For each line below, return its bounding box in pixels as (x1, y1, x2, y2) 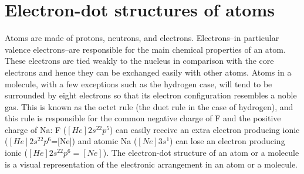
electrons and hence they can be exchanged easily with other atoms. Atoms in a (5, 66, 292, 78)
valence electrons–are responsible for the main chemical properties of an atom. (5, 43, 286, 55)
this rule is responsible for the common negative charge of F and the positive (5, 112, 281, 124)
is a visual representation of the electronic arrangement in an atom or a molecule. (5, 158, 298, 170)
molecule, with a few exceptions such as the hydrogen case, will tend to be (5, 77, 272, 90)
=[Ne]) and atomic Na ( (51, 135, 137, 147)
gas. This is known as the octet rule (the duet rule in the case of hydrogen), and (5, 100, 293, 112)
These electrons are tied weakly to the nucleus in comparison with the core (5, 54, 274, 67)
